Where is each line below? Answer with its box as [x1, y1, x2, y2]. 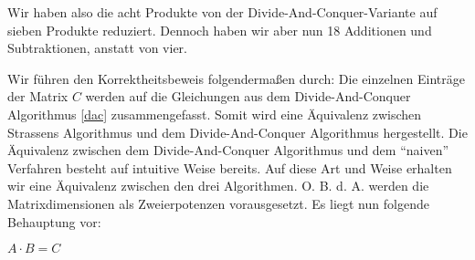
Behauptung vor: [7, 212, 101, 231]
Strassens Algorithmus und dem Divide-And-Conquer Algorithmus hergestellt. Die [7, 122, 468, 141]
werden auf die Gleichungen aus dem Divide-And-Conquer [85, 87, 411, 106]
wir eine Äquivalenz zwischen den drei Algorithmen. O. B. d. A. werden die [7, 176, 429, 195]
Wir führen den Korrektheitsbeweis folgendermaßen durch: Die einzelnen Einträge [7, 68, 465, 88]
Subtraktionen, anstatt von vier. [7, 38, 187, 57]
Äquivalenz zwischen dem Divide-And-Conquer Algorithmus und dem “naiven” [7, 140, 449, 160]
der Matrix [7, 87, 69, 106]
